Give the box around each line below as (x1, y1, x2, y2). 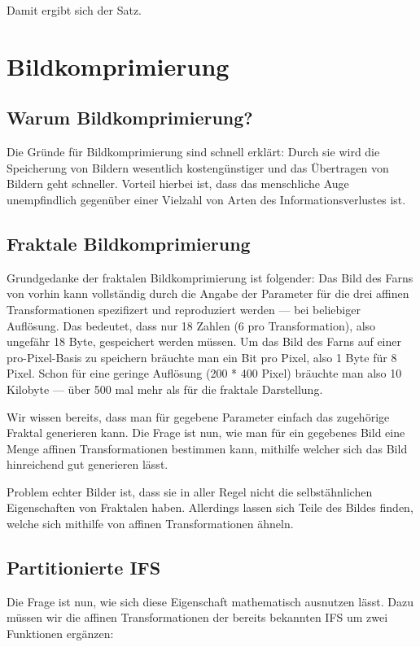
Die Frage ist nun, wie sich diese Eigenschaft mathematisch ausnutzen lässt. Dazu (7, 592, 413, 610)
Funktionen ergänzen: (7, 625, 114, 642)
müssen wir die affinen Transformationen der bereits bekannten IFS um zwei (7, 609, 388, 626)
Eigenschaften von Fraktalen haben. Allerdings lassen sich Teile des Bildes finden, (7, 499, 413, 516)
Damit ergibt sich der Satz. (7, 2, 142, 18)
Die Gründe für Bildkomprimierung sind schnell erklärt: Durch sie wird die (7, 143, 380, 160)
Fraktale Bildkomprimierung (7, 230, 251, 256)
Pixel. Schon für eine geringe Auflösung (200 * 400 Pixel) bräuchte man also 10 (7, 365, 402, 382)
